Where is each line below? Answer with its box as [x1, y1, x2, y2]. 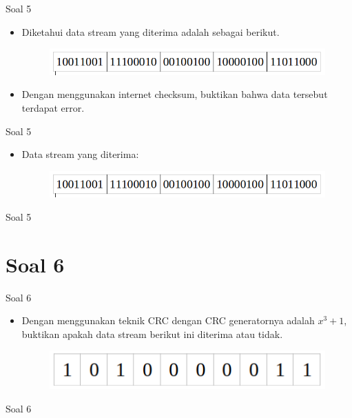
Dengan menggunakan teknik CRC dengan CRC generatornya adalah [21, 313, 315, 328]
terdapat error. [21, 100, 85, 115]
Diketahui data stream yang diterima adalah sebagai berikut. [21, 24, 280, 39]
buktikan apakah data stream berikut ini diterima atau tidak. [21, 326, 283, 341]
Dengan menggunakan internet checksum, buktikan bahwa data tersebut [21, 87, 328, 101]
